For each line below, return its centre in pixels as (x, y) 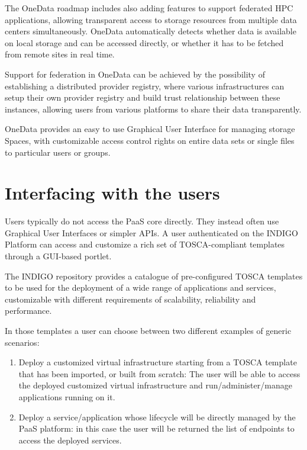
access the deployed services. (70, 440)
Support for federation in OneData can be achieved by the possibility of (135, 74)
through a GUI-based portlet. (58, 256)
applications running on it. (67, 396)
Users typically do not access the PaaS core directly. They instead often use (142, 221)
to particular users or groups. (58, 152)
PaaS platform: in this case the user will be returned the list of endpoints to (156, 428)
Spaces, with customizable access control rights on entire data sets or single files (150, 140)
